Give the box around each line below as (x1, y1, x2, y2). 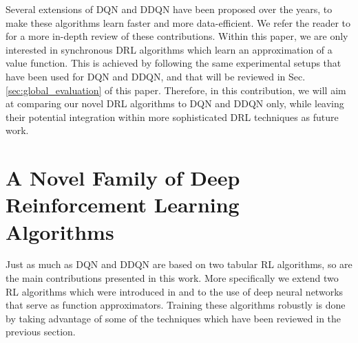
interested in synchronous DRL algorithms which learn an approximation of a (6, 42, 333, 56)
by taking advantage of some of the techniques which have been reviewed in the (6, 311, 341, 325)
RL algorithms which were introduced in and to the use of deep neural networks (6, 284, 344, 298)
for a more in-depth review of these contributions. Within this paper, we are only (6, 29, 348, 43)
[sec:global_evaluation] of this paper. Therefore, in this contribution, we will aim (6, 82, 346, 97)
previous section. (6, 324, 76, 339)
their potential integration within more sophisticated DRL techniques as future (6, 109, 339, 124)
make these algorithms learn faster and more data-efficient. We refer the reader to (6, 15, 350, 30)
